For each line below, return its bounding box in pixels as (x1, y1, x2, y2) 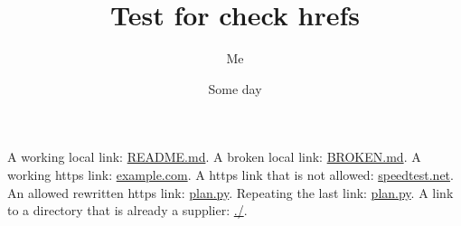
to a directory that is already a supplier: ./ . (7, 201, 248, 220)
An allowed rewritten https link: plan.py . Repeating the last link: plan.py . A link (7, 183, 454, 202)
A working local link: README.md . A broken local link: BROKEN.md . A (7, 147, 421, 166)
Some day (208, 79, 262, 98)
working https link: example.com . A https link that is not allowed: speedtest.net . (7, 165, 454, 184)
